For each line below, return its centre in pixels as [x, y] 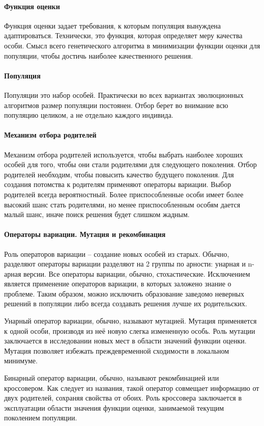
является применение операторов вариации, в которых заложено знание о [118, 284]
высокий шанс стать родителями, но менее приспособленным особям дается [122, 204]
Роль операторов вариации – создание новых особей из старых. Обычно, [117, 254]
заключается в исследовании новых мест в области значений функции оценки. [125, 341]
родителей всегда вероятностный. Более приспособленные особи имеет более [124, 194]
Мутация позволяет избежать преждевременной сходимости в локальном [117, 350]
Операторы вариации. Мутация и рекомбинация [85, 234]
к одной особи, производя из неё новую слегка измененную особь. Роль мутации [130, 330]
